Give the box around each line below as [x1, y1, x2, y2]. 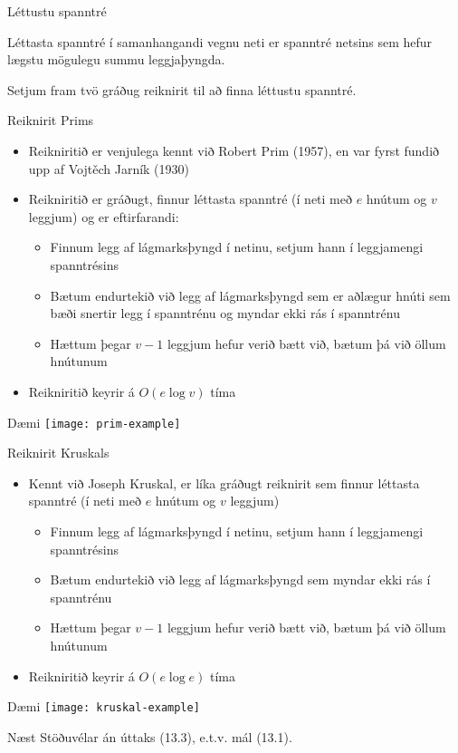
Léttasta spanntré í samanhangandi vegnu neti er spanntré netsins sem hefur [7, 32, 433, 51]
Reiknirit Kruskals [7, 443, 110, 462]
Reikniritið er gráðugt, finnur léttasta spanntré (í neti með [28, 189, 352, 208]
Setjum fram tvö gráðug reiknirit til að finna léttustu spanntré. [7, 80, 357, 99]
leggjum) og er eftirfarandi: [28, 207, 179, 226]
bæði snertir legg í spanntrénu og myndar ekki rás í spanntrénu [50, 304, 400, 323]
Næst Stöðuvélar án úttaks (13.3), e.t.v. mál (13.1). [7, 727, 292, 746]
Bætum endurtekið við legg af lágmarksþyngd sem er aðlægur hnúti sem [50, 285, 451, 304]
